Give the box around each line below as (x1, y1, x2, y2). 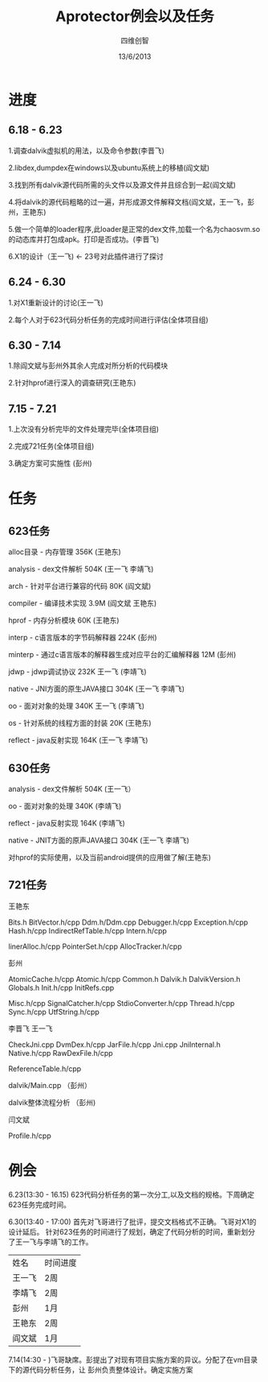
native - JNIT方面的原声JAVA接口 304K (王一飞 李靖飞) (8, 835, 190, 845)
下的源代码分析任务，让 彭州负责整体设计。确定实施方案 (8, 1364, 193, 1374)
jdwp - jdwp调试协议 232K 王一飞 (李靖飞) (8, 667, 147, 677)
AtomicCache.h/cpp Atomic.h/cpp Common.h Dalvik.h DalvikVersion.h (8, 974, 241, 983)
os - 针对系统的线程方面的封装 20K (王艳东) (8, 718, 152, 728)
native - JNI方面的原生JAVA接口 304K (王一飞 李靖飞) (8, 684, 185, 693)
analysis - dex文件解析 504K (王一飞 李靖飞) (8, 565, 154, 574)
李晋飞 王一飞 (8, 1024, 53, 1033)
